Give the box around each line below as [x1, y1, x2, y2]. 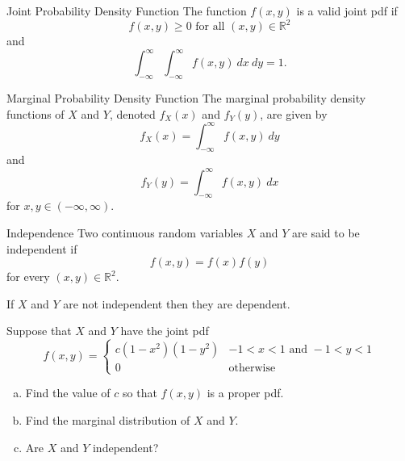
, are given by [260, 105, 328, 122]
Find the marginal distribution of [25, 412, 190, 429]
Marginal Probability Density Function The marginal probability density [6, 89, 366, 106]
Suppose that [6, 322, 72, 339]
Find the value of [25, 384, 111, 401]
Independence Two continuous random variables [6, 224, 244, 241]
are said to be [292, 224, 360, 241]
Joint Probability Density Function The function [6, 2, 247, 19]
